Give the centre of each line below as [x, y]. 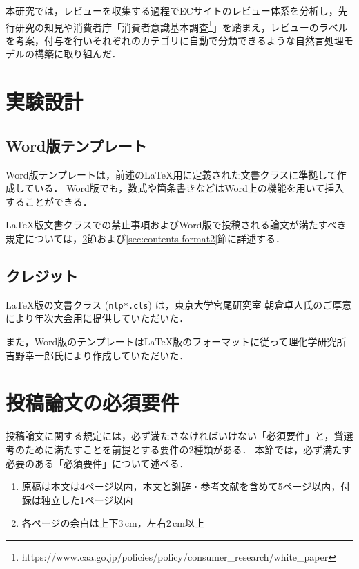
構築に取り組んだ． [78, 54]
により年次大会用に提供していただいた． [97, 318]
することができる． [49, 201]
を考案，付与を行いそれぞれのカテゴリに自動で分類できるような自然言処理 [175, 40]
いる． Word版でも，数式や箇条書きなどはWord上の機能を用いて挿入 [189, 188]
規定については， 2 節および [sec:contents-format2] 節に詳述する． [146, 238]
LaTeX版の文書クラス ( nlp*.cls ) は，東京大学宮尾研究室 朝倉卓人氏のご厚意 [179, 304]
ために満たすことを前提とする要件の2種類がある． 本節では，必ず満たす [188, 449]
